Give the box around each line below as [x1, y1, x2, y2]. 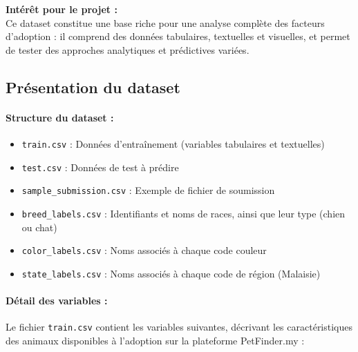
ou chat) [21, 219, 57, 234]
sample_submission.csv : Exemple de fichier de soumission [21, 183, 275, 197]
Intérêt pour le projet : [6, 2, 117, 16]
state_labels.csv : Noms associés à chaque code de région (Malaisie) [21, 266, 321, 280]
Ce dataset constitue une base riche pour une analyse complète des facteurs [6, 15, 325, 30]
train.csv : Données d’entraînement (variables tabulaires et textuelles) [21, 136, 325, 150]
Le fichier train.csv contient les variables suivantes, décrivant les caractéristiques [6, 320, 353, 334]
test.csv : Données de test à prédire [21, 159, 179, 174]
